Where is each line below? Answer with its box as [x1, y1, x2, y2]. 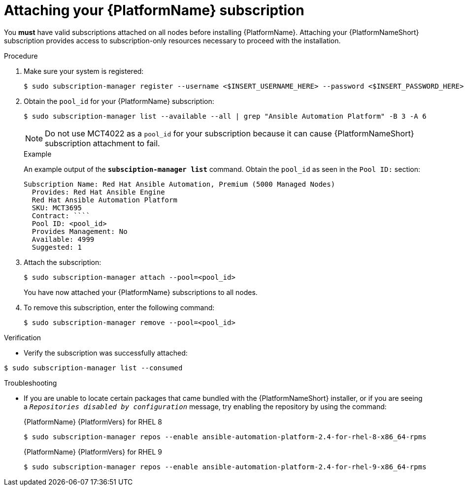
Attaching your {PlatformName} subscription [4, 2, 304, 19]
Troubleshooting [4, 378, 57, 387]
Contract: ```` [32, 211, 90, 220]
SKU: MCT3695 [32, 203, 82, 212]
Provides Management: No [32, 227, 128, 235]
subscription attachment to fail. [45, 138, 160, 148]
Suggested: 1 [32, 243, 82, 251]
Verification [4, 333, 41, 342]
